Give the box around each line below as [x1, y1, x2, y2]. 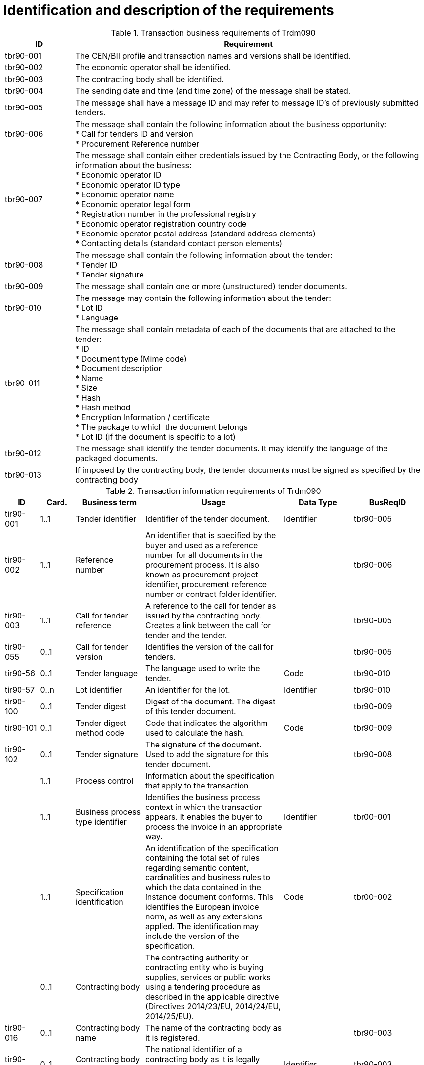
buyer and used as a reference [145, 540, 258, 550]
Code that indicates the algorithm [145, 718, 268, 728]
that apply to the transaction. [145, 780, 251, 790]
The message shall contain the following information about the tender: [75, 250, 333, 260]
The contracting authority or [145, 952, 249, 962]
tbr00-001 [353, 811, 391, 822]
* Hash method [75, 402, 131, 412]
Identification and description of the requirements [3, 2, 334, 19]
